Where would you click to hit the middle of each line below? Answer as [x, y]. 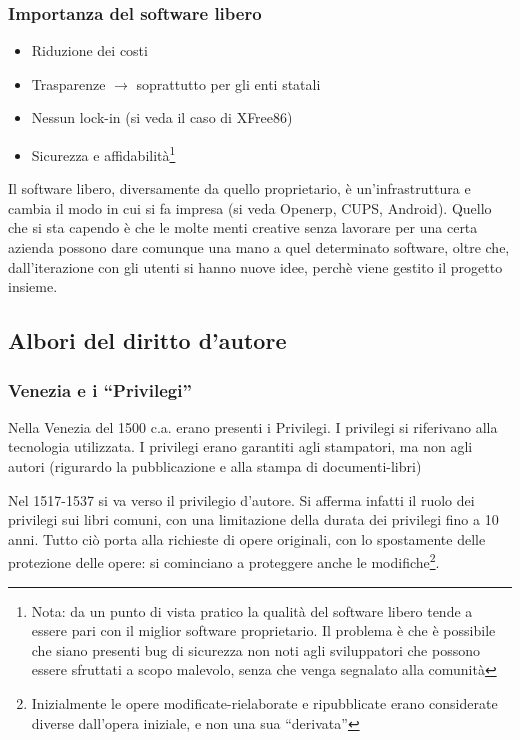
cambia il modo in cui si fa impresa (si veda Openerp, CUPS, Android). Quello [250, 207]
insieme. [33, 286]
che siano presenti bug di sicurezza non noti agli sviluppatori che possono [255, 649]
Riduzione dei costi [89, 50]
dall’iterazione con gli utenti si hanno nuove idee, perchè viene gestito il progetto [255, 266]
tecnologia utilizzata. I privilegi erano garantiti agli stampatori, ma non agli [240, 446]
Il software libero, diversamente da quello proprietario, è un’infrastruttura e [239, 188]
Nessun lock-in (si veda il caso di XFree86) [162, 117]
